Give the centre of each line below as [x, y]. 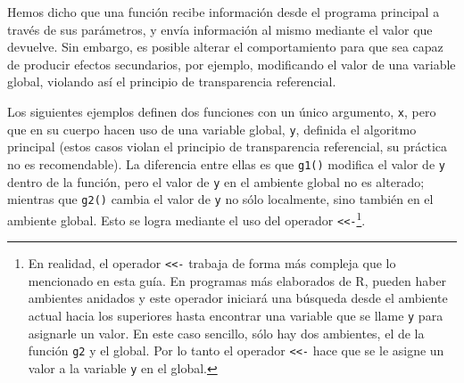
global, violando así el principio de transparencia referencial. [172, 81]
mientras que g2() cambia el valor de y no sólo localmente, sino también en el [220, 199]
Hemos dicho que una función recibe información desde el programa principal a [224, 12]
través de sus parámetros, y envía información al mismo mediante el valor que [220, 29]
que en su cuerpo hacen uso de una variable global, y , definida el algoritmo [212, 129]
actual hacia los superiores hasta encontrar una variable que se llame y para [236, 315]
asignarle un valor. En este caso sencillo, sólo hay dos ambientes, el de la [226, 333]
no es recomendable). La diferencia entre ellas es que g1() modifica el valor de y [226, 163]
